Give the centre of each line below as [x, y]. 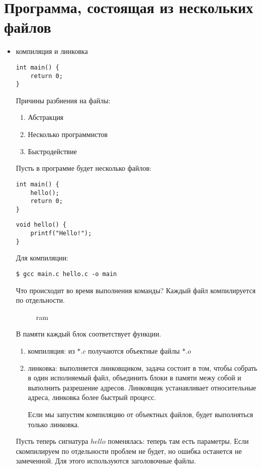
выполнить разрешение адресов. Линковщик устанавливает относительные [142, 387]
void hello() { [41, 225]
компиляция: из [51, 351]
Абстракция [46, 117]
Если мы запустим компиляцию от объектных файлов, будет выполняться [141, 414]
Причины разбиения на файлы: [63, 100]
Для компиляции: [42, 258]
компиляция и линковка [52, 51]
